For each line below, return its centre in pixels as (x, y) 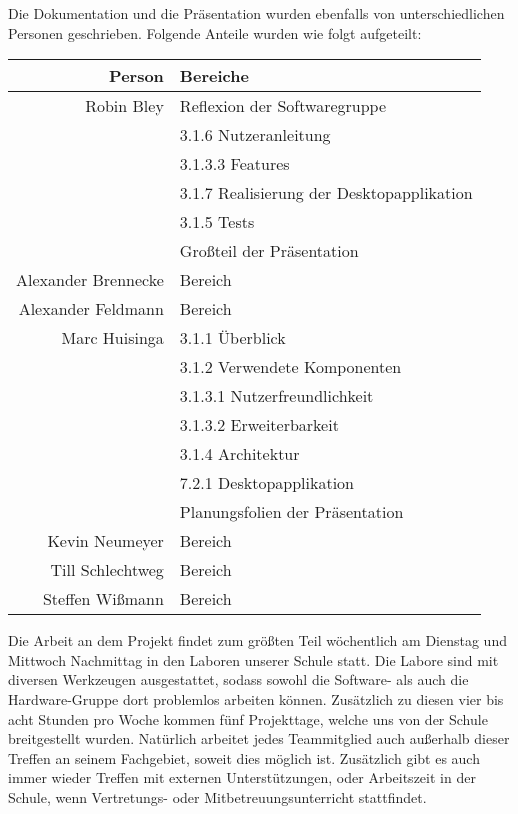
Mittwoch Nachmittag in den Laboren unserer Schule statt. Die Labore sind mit (253, 659)
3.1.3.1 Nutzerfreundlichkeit (276, 396)
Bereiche (214, 76)
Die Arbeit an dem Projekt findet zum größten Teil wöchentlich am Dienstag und (257, 640)
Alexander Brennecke (90, 280)
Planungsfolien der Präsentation (291, 512)
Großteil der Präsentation (269, 251)
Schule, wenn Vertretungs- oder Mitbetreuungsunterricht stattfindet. (217, 796)
